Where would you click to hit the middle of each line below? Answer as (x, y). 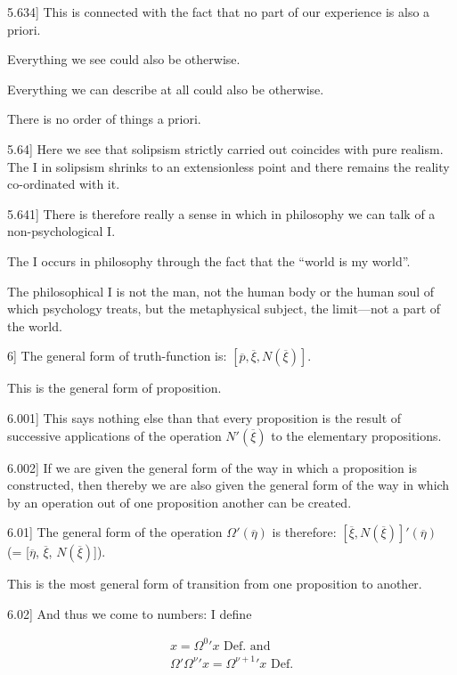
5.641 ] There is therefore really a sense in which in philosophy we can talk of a (221, 213)
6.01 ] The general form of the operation (115, 532)
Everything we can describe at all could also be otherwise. (166, 89)
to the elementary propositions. (356, 435)
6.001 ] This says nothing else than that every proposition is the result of (204, 417)
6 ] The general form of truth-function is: (117, 356)
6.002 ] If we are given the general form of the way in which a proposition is (212, 467)
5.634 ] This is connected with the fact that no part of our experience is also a (219, 12)
